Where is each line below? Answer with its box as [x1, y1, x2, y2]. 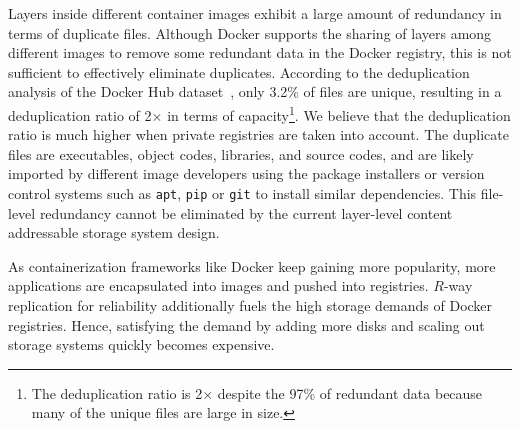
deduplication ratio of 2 [8, 104, 152, 125]
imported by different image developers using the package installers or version [8, 163, 485, 184]
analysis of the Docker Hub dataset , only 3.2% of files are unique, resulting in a [8, 81, 502, 102]
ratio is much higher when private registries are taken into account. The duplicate [8, 124, 509, 145]
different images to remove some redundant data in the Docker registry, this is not [8, 42, 512, 63]
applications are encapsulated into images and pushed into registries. [8, 275, 429, 296]
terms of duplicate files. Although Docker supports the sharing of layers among [8, 22, 492, 43]
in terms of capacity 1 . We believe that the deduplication [167, 101, 511, 125]
